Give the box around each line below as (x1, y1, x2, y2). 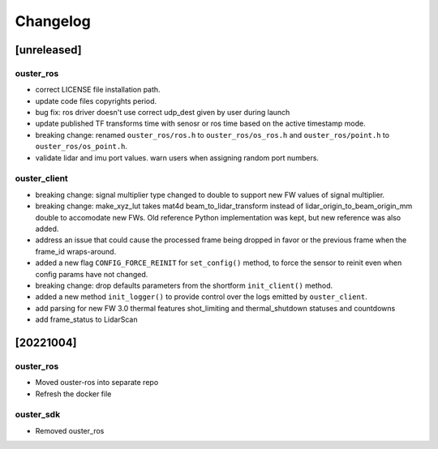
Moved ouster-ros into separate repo (35, 378, 159, 387)
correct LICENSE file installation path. (35, 85, 161, 95)
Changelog (15, 12, 91, 30)
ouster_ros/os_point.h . (35, 142, 128, 152)
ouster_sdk (15, 409, 61, 421)
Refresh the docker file (35, 389, 112, 399)
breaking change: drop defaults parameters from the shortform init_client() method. (35, 280, 333, 290)
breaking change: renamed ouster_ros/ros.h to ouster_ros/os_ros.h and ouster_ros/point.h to (35, 130, 389, 139)
